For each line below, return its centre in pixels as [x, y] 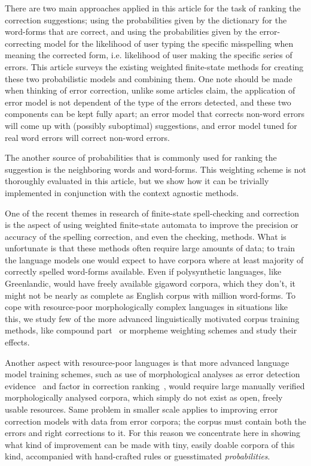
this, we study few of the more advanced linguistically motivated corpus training [152, 318]
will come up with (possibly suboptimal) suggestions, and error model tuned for [151, 125]
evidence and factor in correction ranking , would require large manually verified [155, 385]
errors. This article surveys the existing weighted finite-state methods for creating [154, 66]
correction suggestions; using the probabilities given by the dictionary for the [146, 19]
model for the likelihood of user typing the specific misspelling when [169, 43]
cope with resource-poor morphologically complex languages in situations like [146, 307]
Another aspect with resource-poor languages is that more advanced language [147, 362]
